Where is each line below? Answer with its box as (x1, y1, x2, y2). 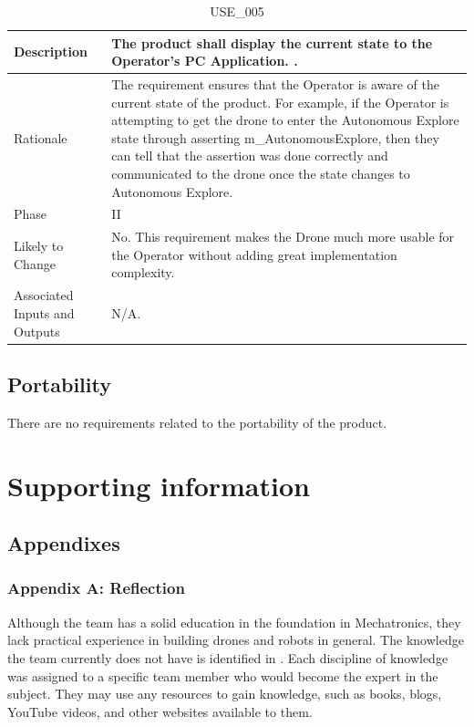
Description (14, 42, 88, 61)
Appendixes (7, 529, 120, 557)
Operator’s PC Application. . (111, 51, 298, 70)
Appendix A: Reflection (7, 576, 185, 599)
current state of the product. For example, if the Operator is (111, 92, 449, 111)
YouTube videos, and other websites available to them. (7, 701, 313, 721)
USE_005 (210, 2, 264, 20)
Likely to (14, 236, 64, 255)
